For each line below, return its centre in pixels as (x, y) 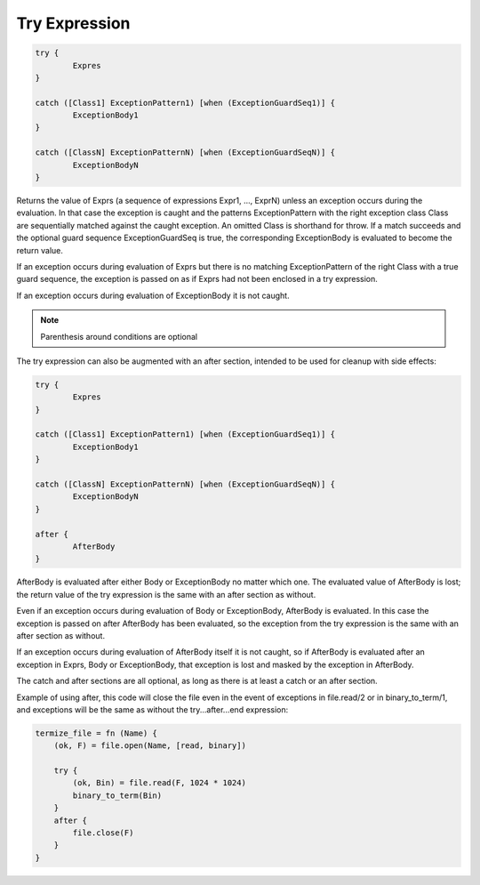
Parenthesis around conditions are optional (119, 336)
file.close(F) (103, 833)
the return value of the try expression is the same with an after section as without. (166, 594)
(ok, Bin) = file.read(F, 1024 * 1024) (159, 783)
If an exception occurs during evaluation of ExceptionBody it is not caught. (153, 295)
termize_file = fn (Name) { (96, 733)
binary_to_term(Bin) (117, 795)
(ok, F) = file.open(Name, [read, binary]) (150, 746)
